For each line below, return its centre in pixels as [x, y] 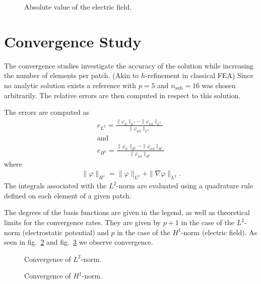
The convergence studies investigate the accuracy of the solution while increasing [129, 65]
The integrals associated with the [55, 186]
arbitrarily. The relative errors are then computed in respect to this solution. [122, 95]
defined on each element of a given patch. [68, 195]
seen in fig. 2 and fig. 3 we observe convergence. [79, 242]
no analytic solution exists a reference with [70, 85]
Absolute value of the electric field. [78, 7]
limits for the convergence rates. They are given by [82, 222]
